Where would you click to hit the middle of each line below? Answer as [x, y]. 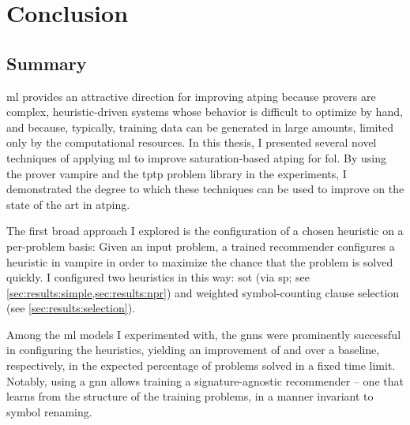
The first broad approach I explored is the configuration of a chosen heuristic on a [205, 231]
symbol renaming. [49, 411]
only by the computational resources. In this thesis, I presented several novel [192, 142]
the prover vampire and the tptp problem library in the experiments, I [177, 173]
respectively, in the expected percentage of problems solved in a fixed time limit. [201, 365]
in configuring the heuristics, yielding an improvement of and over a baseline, [193, 350]
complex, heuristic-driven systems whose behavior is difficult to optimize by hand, [205, 112]
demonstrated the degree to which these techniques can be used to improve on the [205, 189]
